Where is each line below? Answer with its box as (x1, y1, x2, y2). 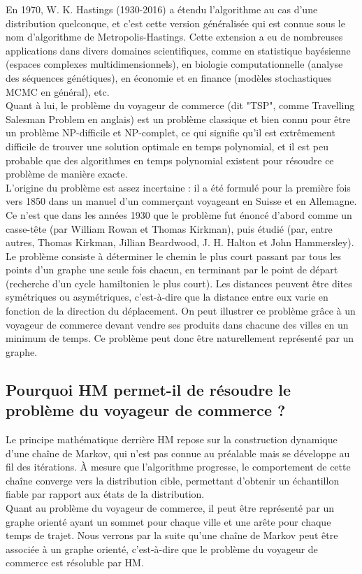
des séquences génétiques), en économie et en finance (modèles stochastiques (6, 70, 332, 85)
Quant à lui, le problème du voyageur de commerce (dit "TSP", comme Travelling (6, 98, 355, 113)
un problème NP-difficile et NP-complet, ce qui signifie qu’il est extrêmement (6, 125, 335, 140)
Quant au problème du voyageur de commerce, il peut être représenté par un (6, 501, 335, 515)
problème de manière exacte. (6, 166, 128, 181)
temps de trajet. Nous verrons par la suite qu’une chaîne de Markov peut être (6, 528, 338, 543)
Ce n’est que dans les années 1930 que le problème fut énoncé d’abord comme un (6, 207, 352, 222)
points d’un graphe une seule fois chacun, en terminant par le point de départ (6, 262, 338, 277)
